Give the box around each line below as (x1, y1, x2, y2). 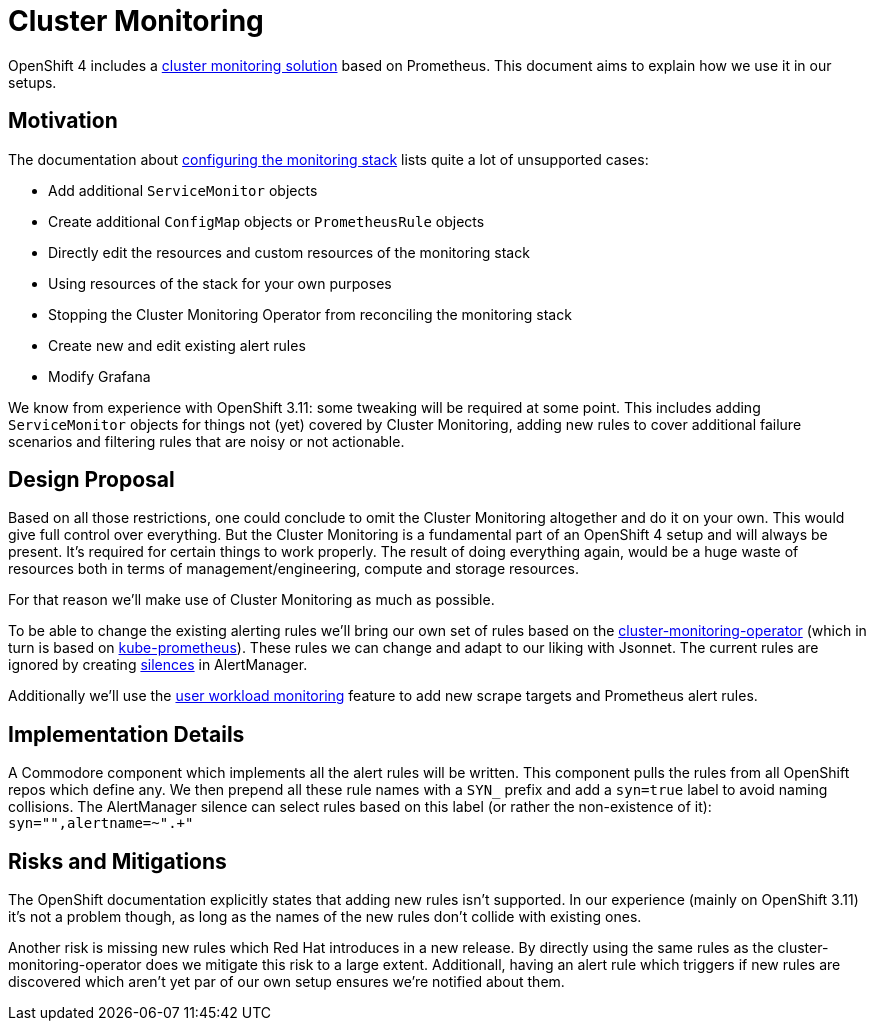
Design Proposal (8, 467, 175, 493)
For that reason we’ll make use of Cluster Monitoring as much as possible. (8, 591, 495, 609)
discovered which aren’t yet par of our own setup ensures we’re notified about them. (8, 973, 565, 991)
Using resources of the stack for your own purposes (48, 274, 392, 292)
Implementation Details (8, 721, 245, 747)
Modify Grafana (48, 367, 151, 385)
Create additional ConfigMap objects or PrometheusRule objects (48, 212, 485, 230)
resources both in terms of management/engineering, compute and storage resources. (8, 560, 579, 578)
